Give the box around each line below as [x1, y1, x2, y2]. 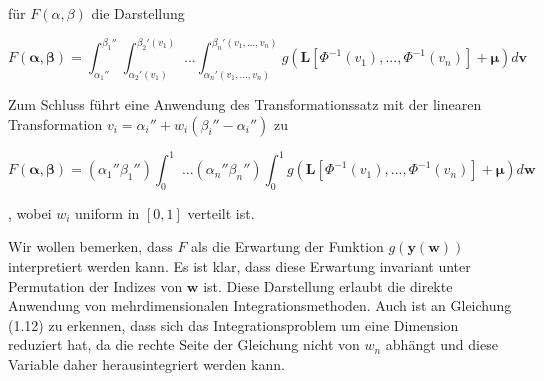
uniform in [75, 202, 140, 223]
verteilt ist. [187, 202, 255, 223]
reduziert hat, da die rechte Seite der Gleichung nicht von [8, 334, 360, 355]
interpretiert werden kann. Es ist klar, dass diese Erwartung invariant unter [8, 256, 471, 277]
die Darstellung [91, 3, 185, 23]
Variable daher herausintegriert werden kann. [8, 354, 285, 374]
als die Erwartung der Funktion [191, 236, 384, 257]
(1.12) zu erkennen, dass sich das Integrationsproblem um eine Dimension [8, 314, 459, 335]
